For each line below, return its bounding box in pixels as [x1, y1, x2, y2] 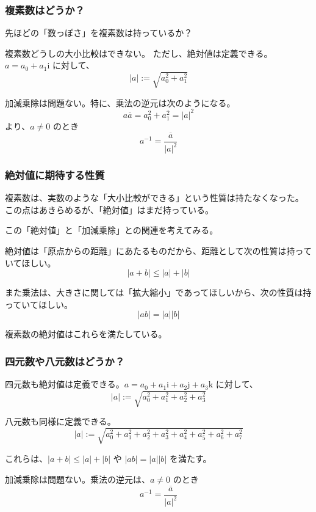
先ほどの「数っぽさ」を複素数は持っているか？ [5, 26, 193, 39]
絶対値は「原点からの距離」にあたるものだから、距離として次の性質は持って [5, 244, 312, 257]
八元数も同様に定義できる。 [5, 415, 116, 428]
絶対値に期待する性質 [5, 167, 105, 182]
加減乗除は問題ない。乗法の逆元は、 [5, 473, 150, 486]
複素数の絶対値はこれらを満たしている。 [5, 327, 167, 340]
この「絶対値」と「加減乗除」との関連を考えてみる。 [5, 224, 218, 236]
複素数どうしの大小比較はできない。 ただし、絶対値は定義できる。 [5, 46, 273, 59]
